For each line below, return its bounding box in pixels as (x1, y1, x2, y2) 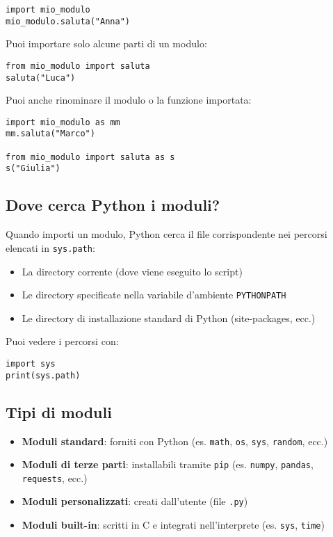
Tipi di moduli (6, 401, 112, 422)
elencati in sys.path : (6, 240, 95, 255)
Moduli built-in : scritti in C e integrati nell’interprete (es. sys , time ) (22, 518, 325, 532)
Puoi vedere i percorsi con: (6, 334, 119, 348)
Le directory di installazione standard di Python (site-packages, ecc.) (22, 310, 316, 325)
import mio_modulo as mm (6, 117, 120, 127)
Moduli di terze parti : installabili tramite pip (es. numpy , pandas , (22, 457, 314, 472)
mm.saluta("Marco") (6, 129, 95, 139)
